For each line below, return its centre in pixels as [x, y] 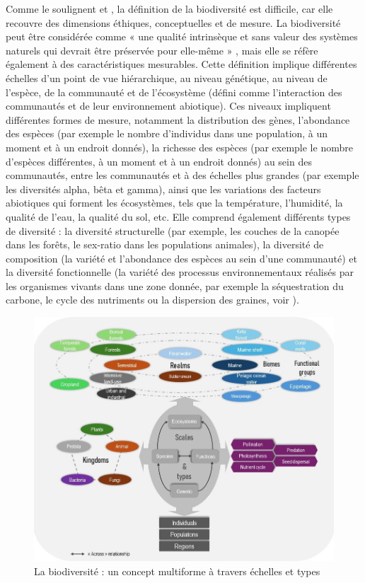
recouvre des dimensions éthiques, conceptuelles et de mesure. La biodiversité [173, 22]
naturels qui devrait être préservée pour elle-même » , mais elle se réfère [162, 50]
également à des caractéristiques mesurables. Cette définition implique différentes [181, 64]
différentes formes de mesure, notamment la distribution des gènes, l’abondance [178, 119]
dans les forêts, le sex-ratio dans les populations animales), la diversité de [165, 244]
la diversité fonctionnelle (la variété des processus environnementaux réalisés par [180, 272]
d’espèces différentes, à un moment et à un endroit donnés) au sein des [159, 161]
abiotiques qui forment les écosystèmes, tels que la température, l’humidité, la [174, 203]
